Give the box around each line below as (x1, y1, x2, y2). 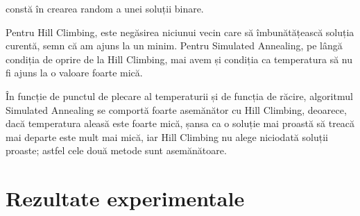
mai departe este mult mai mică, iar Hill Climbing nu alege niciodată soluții (6, 129, 328, 144)
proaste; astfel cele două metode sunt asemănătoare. (6, 143, 227, 158)
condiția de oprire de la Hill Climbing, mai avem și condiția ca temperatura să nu (6, 51, 353, 66)
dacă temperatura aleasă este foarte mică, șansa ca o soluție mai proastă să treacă (6, 116, 355, 131)
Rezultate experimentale (6, 184, 245, 213)
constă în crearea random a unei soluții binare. (6, 1, 204, 15)
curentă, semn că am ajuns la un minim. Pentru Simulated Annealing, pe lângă (6, 38, 343, 53)
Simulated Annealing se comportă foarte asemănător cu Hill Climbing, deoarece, (6, 102, 347, 117)
